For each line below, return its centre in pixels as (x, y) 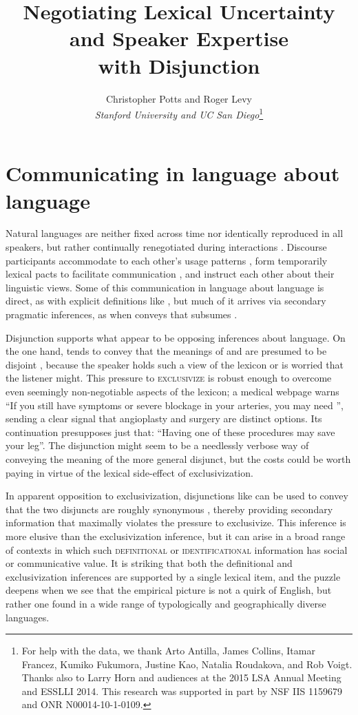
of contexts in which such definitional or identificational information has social (177, 549)
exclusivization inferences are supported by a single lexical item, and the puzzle (173, 576)
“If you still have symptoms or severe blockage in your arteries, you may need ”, (175, 405)
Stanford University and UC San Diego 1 (179, 113)
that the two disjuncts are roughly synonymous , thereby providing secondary (169, 509)
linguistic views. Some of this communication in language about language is (165, 287)
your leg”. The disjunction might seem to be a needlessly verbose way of (157, 445)
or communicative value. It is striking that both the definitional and (149, 563)
